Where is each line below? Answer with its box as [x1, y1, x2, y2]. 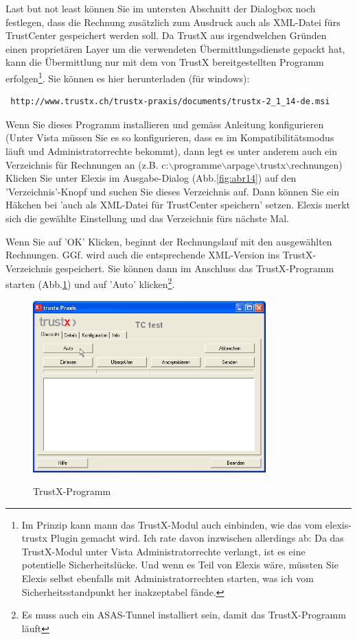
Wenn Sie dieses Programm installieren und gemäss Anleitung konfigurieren [5, 117, 324, 131]
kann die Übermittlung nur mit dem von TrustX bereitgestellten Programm [5, 55, 324, 69]
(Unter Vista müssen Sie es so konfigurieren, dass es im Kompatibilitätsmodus [5, 130, 334, 145]
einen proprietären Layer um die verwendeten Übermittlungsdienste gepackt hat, [5, 41, 345, 56]
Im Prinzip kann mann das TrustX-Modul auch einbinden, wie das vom [21, 517, 323, 531]
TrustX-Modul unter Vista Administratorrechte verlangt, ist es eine [21, 544, 306, 558]
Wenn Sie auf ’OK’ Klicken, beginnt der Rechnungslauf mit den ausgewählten [5, 234, 332, 248]
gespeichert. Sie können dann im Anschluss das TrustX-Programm [55, 261, 334, 275]
